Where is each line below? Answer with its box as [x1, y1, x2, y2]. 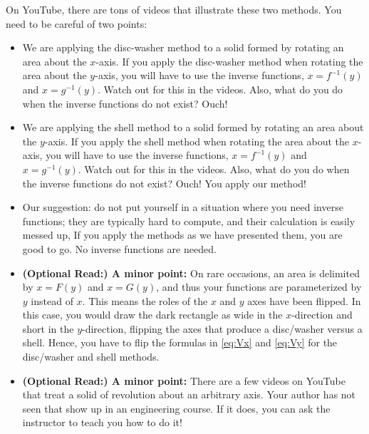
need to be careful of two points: [6, 16, 147, 31]
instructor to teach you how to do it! [22, 415, 182, 430]
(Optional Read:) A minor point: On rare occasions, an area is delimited [22, 265, 360, 280]
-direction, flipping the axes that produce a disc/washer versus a [82, 321, 363, 336]
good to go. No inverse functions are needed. [22, 241, 217, 256]
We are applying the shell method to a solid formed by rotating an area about [22, 120, 364, 135]
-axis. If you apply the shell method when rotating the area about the [44, 133, 350, 148]
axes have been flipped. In [247, 293, 361, 308]
